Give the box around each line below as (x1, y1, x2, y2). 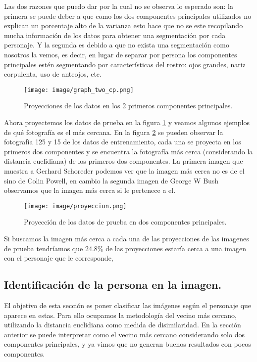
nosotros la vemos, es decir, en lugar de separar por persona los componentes (4, 49, 237, 59)
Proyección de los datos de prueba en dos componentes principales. (24, 217, 227, 227)
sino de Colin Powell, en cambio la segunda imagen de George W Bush (4, 175, 219, 185)
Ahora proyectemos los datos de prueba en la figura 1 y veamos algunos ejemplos (4, 117, 250, 127)
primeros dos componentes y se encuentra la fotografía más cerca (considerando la (4, 146, 253, 156)
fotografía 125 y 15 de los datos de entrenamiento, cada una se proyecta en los (4, 136, 241, 147)
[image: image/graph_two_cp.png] (24, 86, 134, 93)
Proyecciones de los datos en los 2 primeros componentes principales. (24, 100, 233, 111)
